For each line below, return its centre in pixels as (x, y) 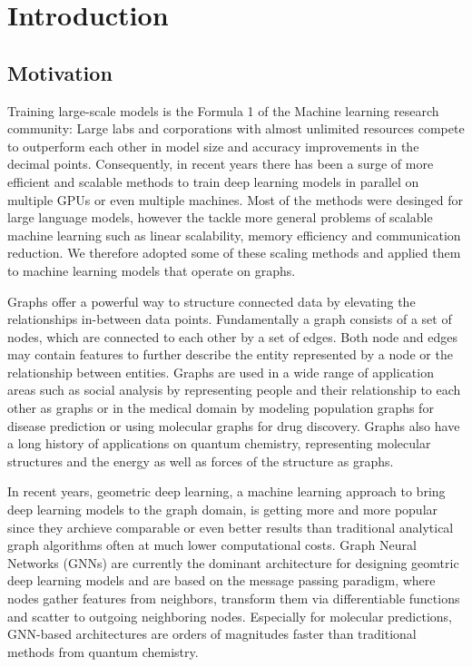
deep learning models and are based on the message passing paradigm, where (221, 580)
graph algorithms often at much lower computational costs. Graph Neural (212, 545)
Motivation (60, 72)
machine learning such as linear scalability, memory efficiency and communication (234, 235)
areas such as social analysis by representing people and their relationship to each (234, 390)
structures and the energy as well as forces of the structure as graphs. (201, 461)
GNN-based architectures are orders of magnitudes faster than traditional (212, 634)
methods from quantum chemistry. (103, 651)
